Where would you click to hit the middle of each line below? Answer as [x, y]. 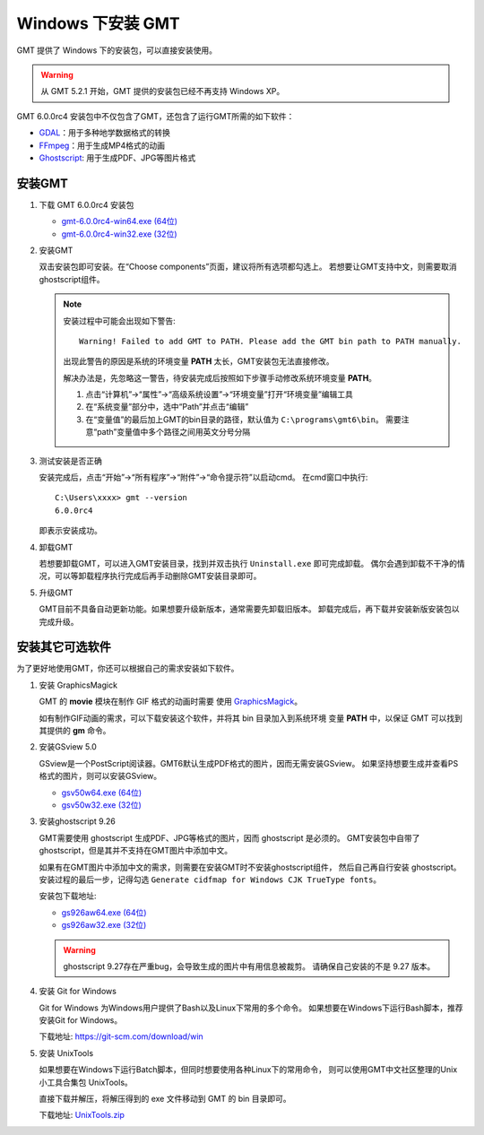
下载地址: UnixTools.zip [82, 1115]
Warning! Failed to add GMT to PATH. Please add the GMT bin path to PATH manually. [270, 341]
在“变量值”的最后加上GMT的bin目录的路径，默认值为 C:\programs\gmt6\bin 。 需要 [244, 419]
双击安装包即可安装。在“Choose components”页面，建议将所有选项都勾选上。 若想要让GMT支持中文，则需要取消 [248, 267]
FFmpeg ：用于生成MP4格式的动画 [102, 145]
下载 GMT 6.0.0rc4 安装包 [86, 204]
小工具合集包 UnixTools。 [86, 1082]
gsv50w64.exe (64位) [102, 793]
